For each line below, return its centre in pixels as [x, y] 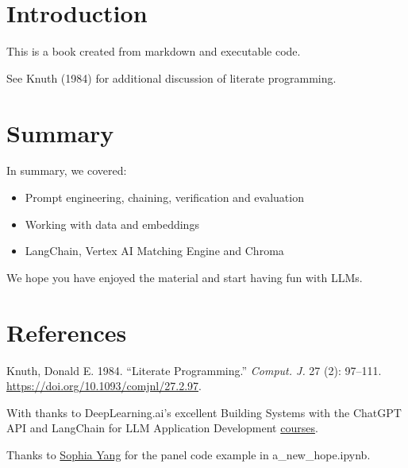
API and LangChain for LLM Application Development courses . [162, 428]
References [67, 332]
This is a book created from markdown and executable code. [154, 51]
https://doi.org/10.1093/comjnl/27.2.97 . [104, 386]
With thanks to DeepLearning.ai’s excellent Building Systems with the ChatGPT [204, 412]
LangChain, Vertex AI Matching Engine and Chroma [154, 251]
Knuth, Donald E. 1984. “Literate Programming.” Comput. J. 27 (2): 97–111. [194, 370]
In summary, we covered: [67, 170]
